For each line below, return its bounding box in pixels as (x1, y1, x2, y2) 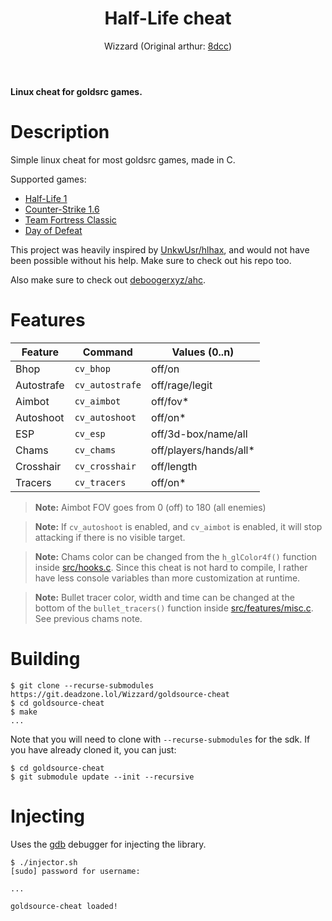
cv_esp (74, 428, 106, 439)
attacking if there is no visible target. (34, 531, 186, 543)
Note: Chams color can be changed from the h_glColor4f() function (34, 550, 318, 562)
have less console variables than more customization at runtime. (34, 572, 301, 584)
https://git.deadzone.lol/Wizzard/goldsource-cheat (10, 689, 230, 699)
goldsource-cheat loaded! (10, 901, 118, 911)
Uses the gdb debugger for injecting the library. (10, 838, 207, 850)
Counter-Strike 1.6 (24, 203, 100, 215)
